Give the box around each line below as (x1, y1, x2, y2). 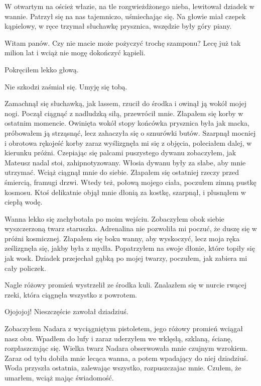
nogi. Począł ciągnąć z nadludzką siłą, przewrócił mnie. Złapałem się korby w (5, 108, 243, 118)
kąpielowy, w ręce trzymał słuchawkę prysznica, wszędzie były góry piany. (5, 21, 232, 31)
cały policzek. (5, 262, 46, 273)
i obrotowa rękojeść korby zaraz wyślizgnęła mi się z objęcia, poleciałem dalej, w (5, 137, 252, 148)
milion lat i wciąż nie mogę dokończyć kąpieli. (5, 47, 146, 58)
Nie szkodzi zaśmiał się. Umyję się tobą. (5, 81, 127, 91)
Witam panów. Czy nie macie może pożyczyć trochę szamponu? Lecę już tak (5, 37, 241, 48)
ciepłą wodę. (5, 197, 43, 207)
